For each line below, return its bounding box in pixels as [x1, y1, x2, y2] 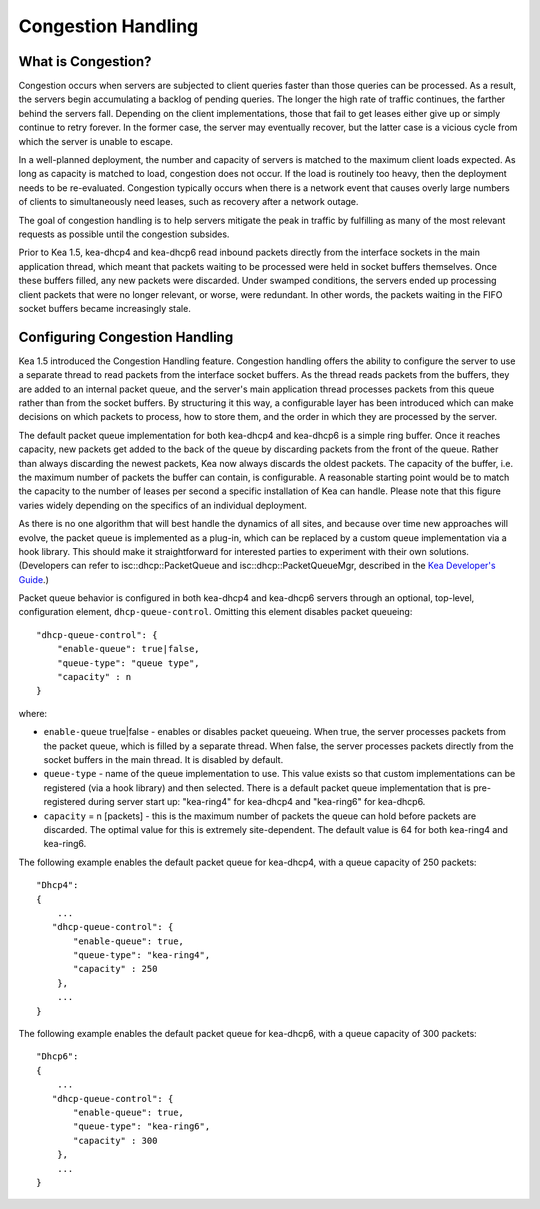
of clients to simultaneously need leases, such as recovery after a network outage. [18, 196, 359, 208]
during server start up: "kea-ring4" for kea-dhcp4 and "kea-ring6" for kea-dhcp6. [87, 796, 426, 808]
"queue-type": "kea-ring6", [73, 1121, 211, 1132]
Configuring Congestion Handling [18, 328, 234, 345]
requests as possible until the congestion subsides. [18, 228, 230, 240]
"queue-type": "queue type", [56, 657, 200, 669]
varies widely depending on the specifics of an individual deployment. [18, 499, 307, 511]
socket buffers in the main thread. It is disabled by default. [43, 753, 284, 765]
